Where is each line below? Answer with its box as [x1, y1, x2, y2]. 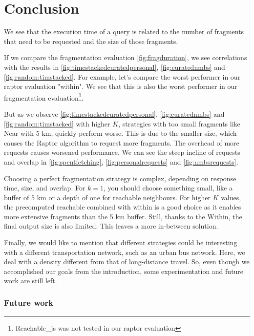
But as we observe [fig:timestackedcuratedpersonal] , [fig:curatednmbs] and [4, 108, 225, 119]
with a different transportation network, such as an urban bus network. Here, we [4, 247, 245, 257]
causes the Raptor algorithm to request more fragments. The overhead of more [4, 137, 239, 147]
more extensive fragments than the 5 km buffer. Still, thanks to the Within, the [4, 211, 242, 221]
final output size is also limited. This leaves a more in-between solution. [4, 221, 218, 231]
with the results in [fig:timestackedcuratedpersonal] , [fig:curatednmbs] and [4, 62, 225, 72]
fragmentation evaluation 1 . [4, 91, 84, 103]
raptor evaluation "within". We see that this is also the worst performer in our [4, 81, 237, 91]
